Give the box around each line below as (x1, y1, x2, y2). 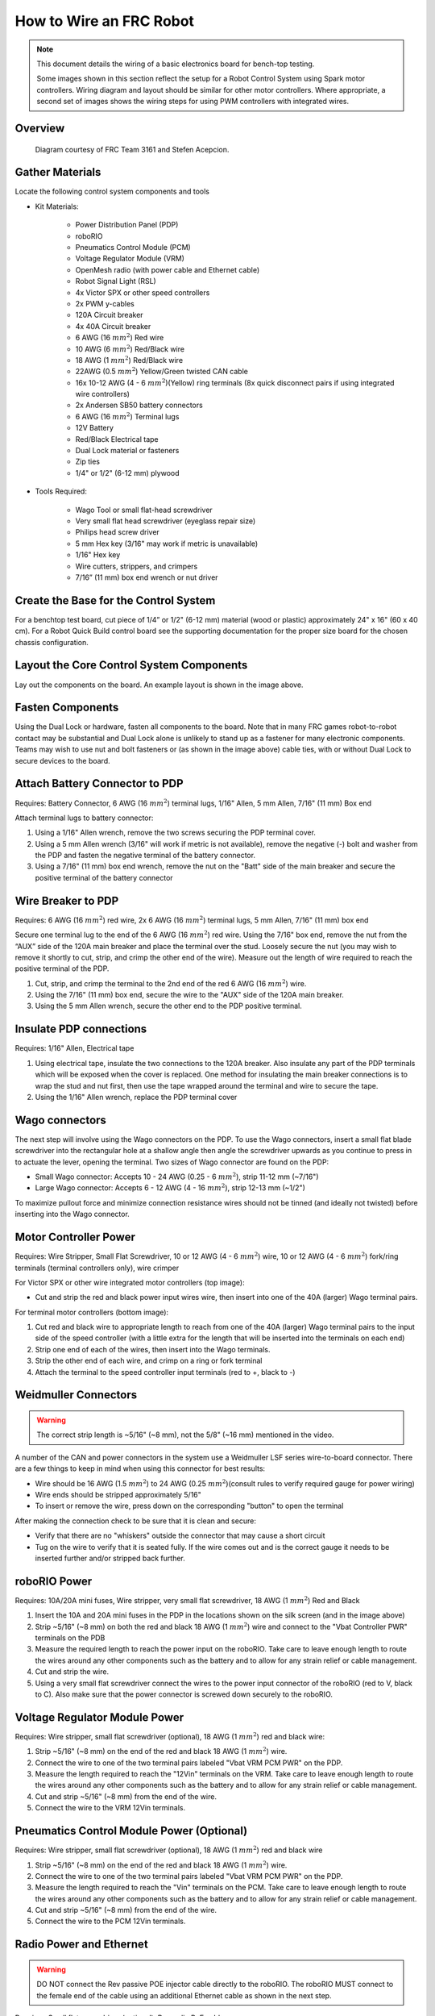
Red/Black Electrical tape (75, 434, 159, 444)
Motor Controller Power (14, 1231, 136, 1244)
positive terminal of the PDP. (14, 964, 110, 973)
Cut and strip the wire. (35, 1667, 109, 1677)
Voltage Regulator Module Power (14, 1710, 184, 1724)
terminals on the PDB (35, 1633, 106, 1643)
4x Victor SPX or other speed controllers (75, 287, 210, 298)
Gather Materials (14, 165, 101, 179)
